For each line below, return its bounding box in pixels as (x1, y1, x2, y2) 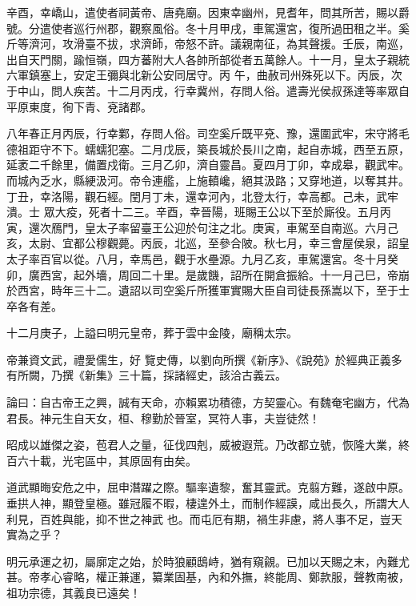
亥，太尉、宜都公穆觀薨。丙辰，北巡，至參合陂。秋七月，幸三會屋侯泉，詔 (6, 235, 398, 251)
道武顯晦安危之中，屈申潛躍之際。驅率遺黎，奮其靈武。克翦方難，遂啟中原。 (6, 479, 410, 496)
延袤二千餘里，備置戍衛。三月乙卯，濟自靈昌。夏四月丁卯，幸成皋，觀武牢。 (6, 156, 410, 173)
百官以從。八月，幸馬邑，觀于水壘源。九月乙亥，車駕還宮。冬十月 (39, 250, 387, 267)
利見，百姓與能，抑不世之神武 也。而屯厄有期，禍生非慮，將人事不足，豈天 (6, 510, 402, 527)
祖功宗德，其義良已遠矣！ (6, 584, 141, 600)
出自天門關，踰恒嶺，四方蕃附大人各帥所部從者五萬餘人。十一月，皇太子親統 (6, 50, 410, 67)
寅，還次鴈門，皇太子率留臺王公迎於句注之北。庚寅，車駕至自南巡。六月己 (6, 219, 398, 235)
